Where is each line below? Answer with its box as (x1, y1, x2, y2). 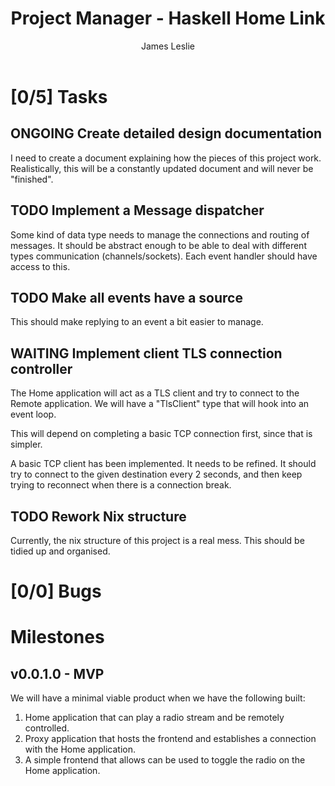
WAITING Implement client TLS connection (10, 345, 283, 362)
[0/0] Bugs (10, 580, 102, 603)
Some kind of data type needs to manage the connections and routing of (10, 228, 310, 241)
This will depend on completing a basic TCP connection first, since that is (10, 428, 313, 440)
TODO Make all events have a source (10, 289, 243, 306)
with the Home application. (24, 743, 137, 756)
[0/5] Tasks (10, 85, 108, 108)
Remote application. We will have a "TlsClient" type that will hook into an (10, 398, 310, 410)
